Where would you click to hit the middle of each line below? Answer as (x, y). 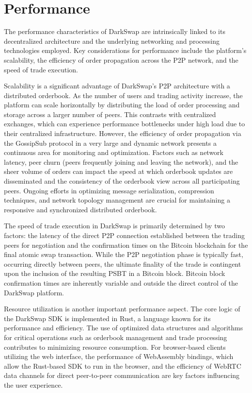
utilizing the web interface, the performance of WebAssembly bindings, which (119, 356)
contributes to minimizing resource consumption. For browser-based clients (115, 347)
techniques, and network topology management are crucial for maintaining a (117, 200)
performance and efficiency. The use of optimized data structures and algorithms (124, 328)
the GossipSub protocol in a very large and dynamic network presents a (110, 143)
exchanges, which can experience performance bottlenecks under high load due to (125, 124)
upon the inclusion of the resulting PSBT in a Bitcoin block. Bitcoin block (115, 273)
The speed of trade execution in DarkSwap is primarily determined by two (114, 226)
